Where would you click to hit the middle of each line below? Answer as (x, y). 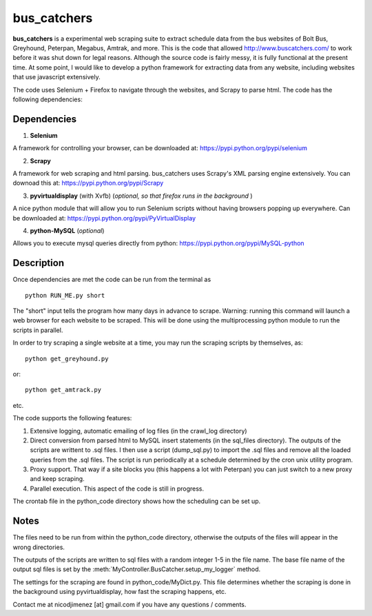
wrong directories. (39, 547)
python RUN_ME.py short (65, 295)
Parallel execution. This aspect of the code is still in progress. (117, 489)
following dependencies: (48, 99)
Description (39, 263)
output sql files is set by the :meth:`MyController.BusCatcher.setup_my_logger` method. (137, 569)
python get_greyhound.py (67, 359)
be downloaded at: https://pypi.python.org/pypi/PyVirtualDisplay (104, 218)
